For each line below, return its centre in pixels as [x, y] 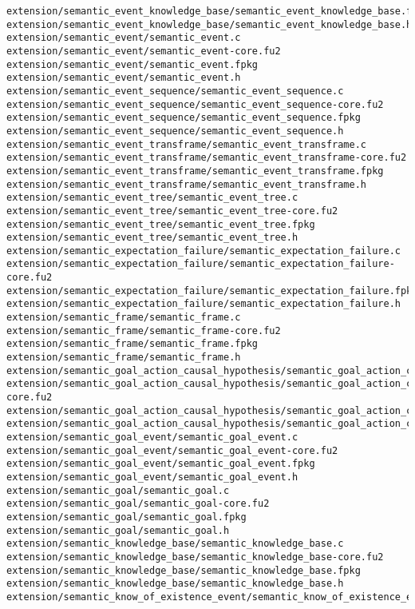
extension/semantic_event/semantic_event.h [124, 78]
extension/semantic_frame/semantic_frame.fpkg [132, 344]
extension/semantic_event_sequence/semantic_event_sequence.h [175, 131]
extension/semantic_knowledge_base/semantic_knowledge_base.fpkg [184, 570]
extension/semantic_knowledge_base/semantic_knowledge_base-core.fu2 [195, 557]
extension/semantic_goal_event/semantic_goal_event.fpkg [161, 464]
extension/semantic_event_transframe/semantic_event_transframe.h [187, 184]
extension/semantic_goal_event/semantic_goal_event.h [152, 477]
